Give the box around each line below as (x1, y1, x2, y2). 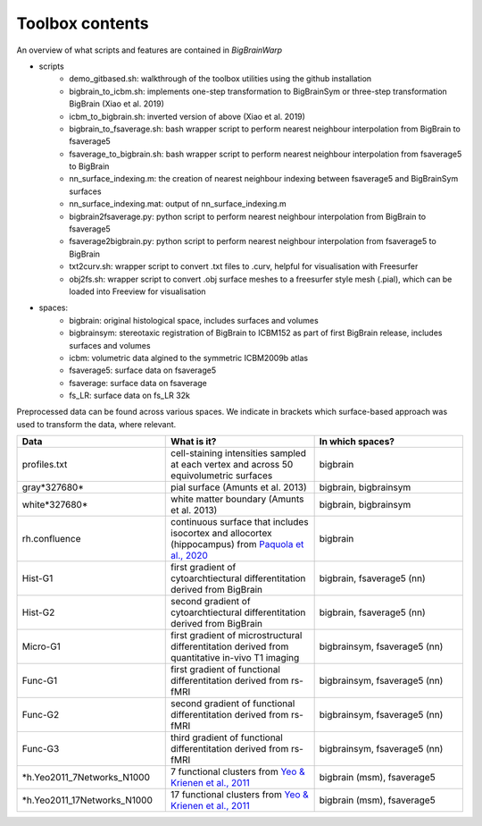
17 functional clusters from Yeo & (170, 788, 310, 801)
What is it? (170, 435, 217, 448)
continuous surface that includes (170, 516, 309, 528)
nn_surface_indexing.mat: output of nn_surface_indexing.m (69, 198, 287, 209)
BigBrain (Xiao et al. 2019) (69, 98, 165, 109)
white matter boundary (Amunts (170, 493, 304, 505)
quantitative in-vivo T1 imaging (170, 652, 300, 664)
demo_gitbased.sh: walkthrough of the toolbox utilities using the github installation (69, 73, 372, 84)
